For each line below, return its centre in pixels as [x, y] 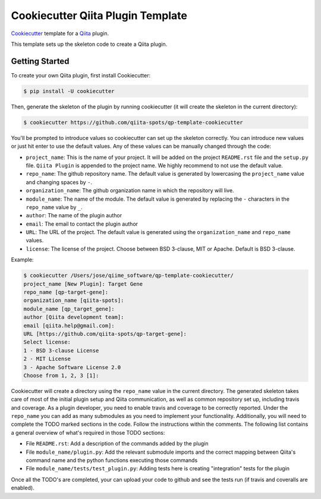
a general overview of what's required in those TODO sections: [88, 432]
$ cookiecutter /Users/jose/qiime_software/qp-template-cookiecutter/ [129, 276]
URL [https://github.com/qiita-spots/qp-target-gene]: [105, 334]
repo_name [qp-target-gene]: [66, 292]
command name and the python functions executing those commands [112, 460]
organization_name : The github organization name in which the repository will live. [130, 191]
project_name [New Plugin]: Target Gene [83, 284]
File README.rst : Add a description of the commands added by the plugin [117, 444]
